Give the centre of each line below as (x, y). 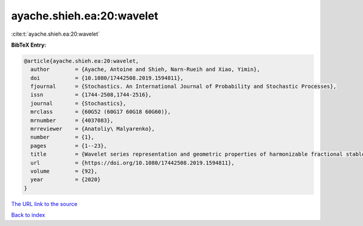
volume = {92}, (64, 171)
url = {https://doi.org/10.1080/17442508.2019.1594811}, (132, 163)
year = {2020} (66, 180)
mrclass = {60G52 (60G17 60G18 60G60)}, (101, 112)
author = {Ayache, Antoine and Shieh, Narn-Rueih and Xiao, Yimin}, (145, 69)
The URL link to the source (44, 204)
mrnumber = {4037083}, (72, 120)
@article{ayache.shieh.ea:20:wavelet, (81, 61)
